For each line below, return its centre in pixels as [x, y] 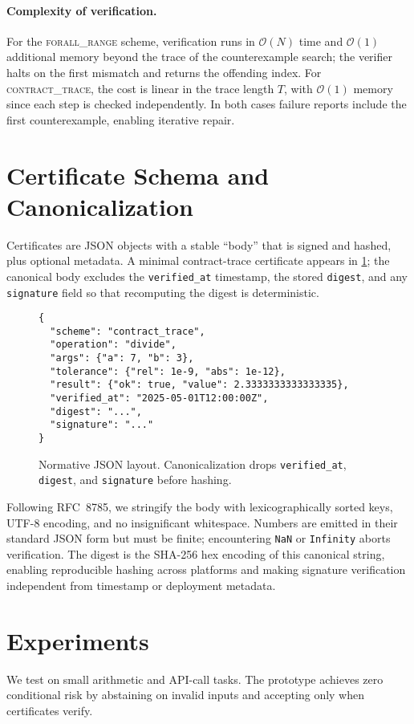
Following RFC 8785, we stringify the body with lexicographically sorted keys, [200, 507]
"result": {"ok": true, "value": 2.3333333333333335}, [199, 385]
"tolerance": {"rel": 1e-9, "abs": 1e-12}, [168, 371]
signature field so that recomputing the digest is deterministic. [163, 292]
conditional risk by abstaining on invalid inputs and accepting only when [186, 695]
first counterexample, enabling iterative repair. [121, 119]
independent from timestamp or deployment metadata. [141, 586]
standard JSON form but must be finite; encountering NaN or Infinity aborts [199, 538]
